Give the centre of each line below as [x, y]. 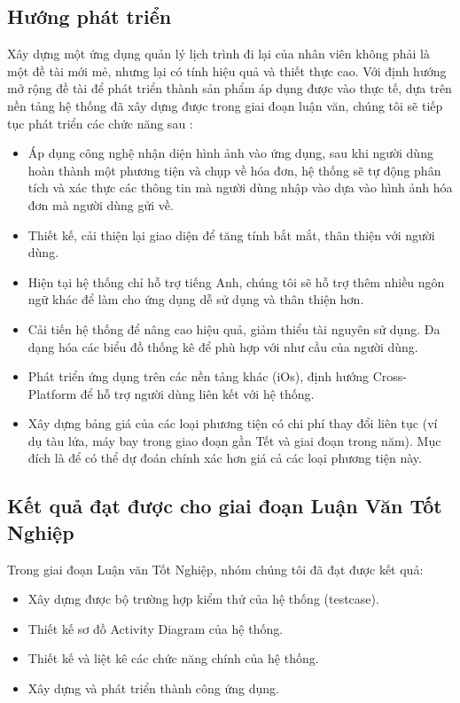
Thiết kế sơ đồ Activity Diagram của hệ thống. [156, 628]
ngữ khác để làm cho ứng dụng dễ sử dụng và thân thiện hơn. [196, 299]
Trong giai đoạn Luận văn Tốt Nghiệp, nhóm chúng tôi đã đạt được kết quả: [215, 569]
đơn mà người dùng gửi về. [101, 204]
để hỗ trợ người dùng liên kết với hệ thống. [197, 393]
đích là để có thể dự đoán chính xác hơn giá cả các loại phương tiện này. [225, 458]
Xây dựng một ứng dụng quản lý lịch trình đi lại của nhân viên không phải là [218, 54]
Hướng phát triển [90, 16]
